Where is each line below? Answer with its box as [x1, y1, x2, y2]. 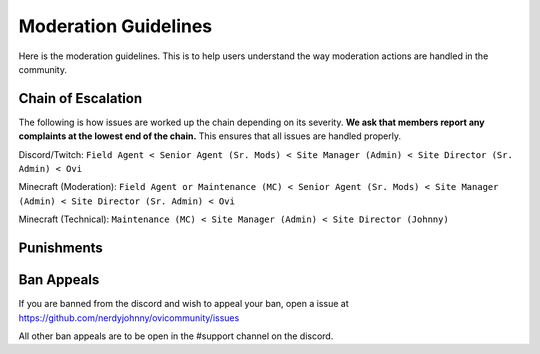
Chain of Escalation [18, 90, 143, 107]
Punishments [18, 240, 104, 256]
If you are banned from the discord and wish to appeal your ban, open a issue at [18, 298, 349, 310]
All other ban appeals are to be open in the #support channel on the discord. [18, 330, 334, 342]
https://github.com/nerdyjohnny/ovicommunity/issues [18, 311, 240, 324]
